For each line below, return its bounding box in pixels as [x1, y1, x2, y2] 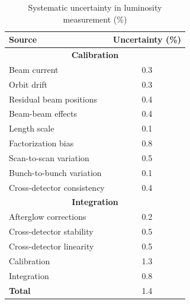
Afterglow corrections [9, 210, 86, 223]
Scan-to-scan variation [9, 151, 89, 164]
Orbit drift [9, 78, 48, 90]
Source [9, 33, 37, 46]
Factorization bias [9, 137, 74, 149]
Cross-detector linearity [9, 240, 94, 252]
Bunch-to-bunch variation [9, 166, 102, 178]
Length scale [9, 122, 54, 135]
